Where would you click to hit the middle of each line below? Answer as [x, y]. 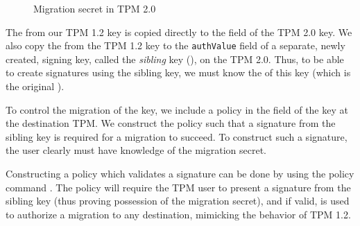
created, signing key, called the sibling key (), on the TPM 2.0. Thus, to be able [175, 59]
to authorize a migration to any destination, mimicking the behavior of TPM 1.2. [178, 214]
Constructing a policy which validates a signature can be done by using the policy [180, 173]
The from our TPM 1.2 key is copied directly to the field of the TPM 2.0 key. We [179, 32]
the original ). [35, 86]
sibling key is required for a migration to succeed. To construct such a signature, [177, 136]
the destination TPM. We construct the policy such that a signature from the [171, 123]
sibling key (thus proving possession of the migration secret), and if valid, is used [178, 201]
